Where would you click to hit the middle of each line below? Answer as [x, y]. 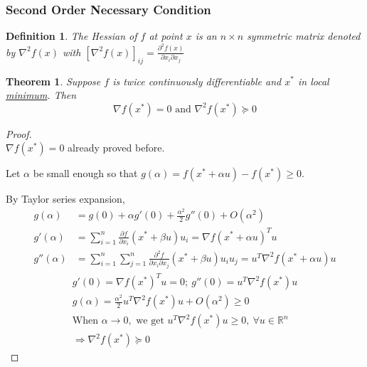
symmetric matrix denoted [304, 36]
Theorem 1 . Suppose [53, 81]
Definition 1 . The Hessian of [71, 36]
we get [150, 321]
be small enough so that [85, 173]
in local [313, 81]
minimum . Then [41, 95]
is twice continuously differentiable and [197, 81]
